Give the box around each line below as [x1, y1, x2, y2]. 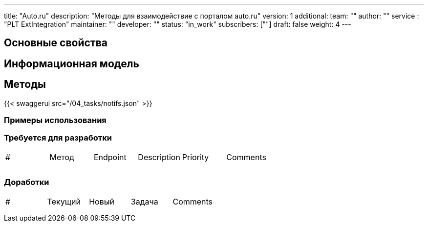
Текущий [47, 196, 81, 206]
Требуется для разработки [4, 133, 112, 143]
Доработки [4, 177, 49, 187]
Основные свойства [4, 37, 107, 49]
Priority [182, 152, 209, 162]
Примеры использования [4, 115, 107, 125]
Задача [130, 196, 158, 206]
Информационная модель [4, 57, 139, 70]
